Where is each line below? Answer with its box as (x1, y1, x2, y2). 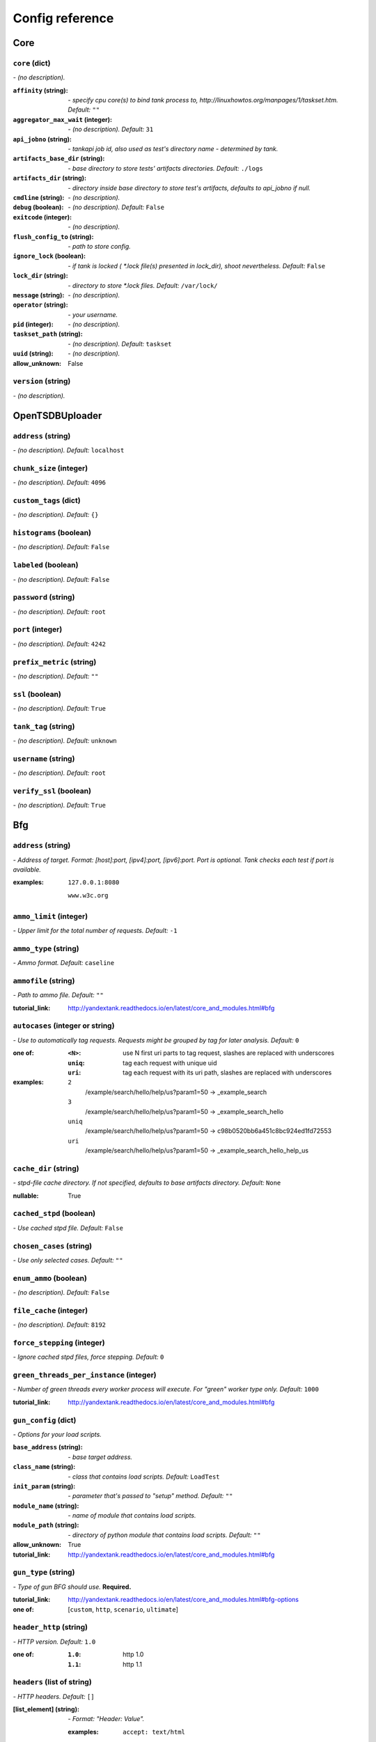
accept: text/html (123, 1728, 186, 1736)
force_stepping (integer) (13, 1338, 106, 1348)
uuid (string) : (13, 349, 54, 358)
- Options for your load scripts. (13, 1430, 102, 1438)
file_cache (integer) (13, 1305, 88, 1315)
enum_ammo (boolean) (13, 1273, 87, 1283)
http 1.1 (123, 1660, 143, 1668)
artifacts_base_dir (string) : (13, 154, 105, 163)
